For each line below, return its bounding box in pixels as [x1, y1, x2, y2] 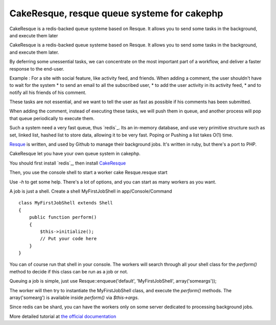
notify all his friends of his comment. [9, 89, 86, 96]
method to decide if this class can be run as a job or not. [9, 268, 128, 274]
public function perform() [29, 215, 97, 220]
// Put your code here [40, 236, 97, 242]
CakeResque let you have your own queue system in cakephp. [9, 151, 141, 157]
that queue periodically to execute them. [9, 115, 95, 121]
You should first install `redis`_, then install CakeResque [9, 160, 126, 166]
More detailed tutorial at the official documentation [9, 313, 117, 319]
